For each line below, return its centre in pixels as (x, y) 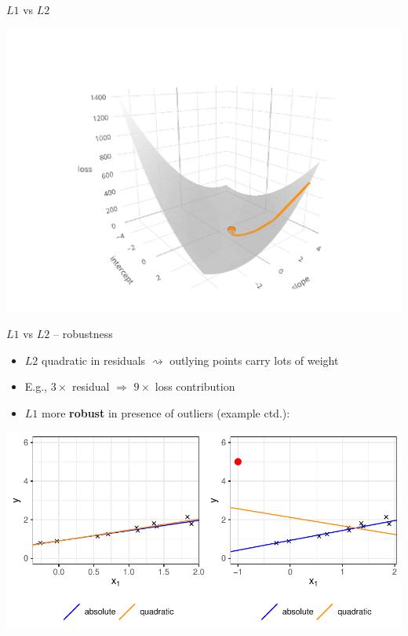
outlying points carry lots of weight (254, 360)
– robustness (83, 333)
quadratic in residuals (94, 360)
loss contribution (195, 386)
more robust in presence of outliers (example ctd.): (166, 412)
